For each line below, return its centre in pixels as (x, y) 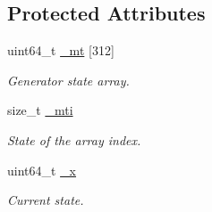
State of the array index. (74, 139)
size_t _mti (40, 110)
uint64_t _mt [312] (61, 50)
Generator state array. (68, 80)
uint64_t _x (42, 170)
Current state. (46, 200)
